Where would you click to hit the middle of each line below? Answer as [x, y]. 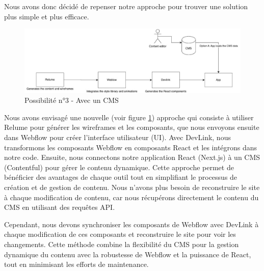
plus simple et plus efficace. [47, 16]
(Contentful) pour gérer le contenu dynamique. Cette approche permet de [119, 167]
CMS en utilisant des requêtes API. [60, 207]
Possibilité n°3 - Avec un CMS [72, 100]
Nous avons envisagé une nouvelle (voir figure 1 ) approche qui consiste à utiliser [129, 117]
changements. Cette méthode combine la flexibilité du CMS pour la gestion [122, 244]
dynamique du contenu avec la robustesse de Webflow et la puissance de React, [128, 254]
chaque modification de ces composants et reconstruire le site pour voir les [120, 234]
